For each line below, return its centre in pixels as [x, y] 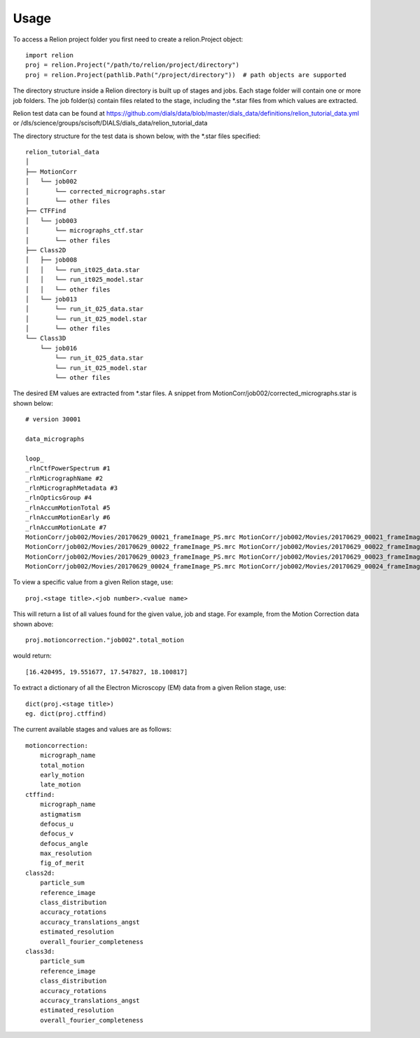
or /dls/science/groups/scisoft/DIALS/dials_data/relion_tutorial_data [110, 123]
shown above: [33, 624]
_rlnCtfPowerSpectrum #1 [68, 469]
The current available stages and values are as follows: [92, 730]
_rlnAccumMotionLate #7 [66, 527]
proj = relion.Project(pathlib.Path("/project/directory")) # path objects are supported [186, 75]
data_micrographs [55, 439]
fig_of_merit [62, 863]
